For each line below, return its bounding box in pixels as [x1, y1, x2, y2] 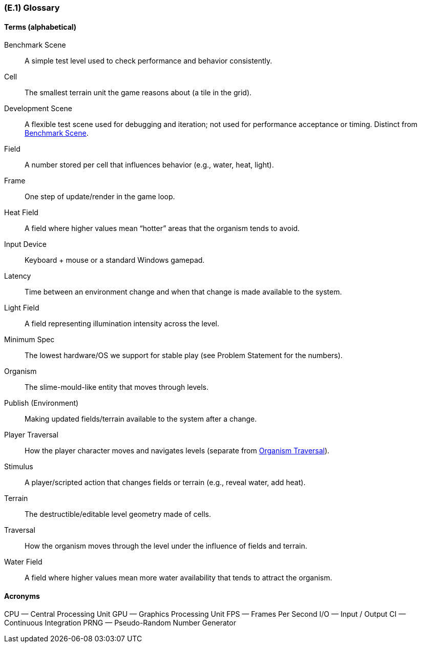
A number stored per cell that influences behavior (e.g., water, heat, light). [25, 160, 274, 170]
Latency [4, 272, 31, 281]
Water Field [4, 557, 43, 567]
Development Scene [4, 104, 72, 113]
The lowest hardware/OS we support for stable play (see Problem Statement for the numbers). [25, 351, 343, 360]
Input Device [4, 240, 47, 249]
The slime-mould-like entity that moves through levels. [25, 383, 209, 392]
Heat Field [4, 208, 38, 217]
